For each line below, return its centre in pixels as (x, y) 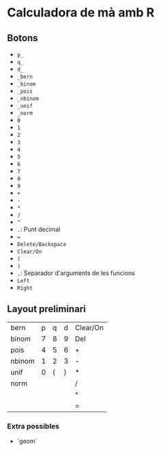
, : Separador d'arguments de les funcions (76, 273)
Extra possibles (33, 426)
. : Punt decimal (39, 229)
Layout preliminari (47, 309)
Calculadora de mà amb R (81, 13)
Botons (23, 38)
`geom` (27, 441)
